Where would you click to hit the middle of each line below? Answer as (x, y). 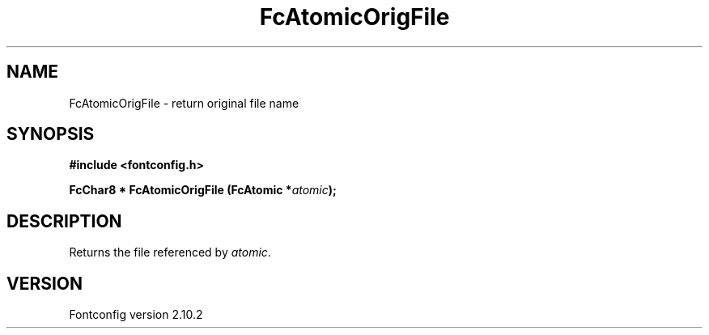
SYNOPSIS (51, 134)
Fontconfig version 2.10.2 (136, 315)
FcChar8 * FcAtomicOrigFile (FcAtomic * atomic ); (203, 190)
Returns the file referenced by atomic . (170, 252)
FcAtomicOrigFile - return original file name (184, 103)
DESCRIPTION (64, 221)
